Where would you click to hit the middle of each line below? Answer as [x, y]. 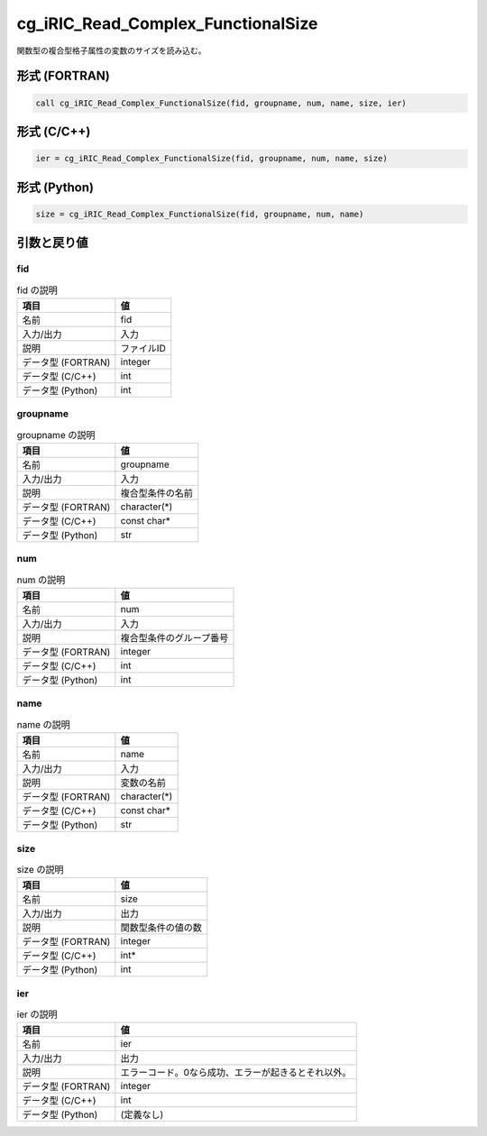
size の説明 [40, 870]
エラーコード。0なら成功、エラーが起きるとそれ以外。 [236, 1073]
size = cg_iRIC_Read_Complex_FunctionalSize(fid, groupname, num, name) [200, 214]
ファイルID [143, 348]
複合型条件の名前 [157, 493]
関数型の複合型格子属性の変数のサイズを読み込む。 [111, 50]
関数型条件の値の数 [161, 928]
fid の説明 [37, 290]
